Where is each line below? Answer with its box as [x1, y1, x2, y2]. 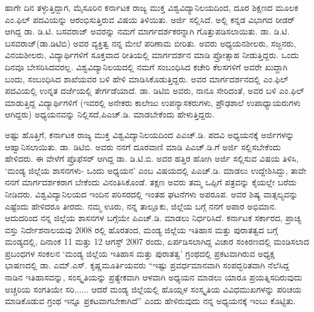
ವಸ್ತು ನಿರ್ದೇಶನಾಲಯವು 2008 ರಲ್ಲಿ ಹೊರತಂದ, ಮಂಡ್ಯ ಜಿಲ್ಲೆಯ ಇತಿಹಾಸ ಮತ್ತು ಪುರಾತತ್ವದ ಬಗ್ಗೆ [5, 223, 278, 236]
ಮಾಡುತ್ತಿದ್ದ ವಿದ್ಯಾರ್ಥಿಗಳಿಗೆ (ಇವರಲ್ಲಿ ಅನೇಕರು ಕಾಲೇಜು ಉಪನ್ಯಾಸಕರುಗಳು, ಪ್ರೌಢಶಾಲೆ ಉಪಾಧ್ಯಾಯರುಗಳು [5, 96, 301, 108]
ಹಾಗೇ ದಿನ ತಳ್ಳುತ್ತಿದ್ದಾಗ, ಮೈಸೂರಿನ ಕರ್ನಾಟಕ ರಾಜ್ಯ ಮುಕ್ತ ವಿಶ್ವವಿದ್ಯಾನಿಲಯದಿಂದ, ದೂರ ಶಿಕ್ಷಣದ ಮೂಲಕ [5, 1, 298, 13]
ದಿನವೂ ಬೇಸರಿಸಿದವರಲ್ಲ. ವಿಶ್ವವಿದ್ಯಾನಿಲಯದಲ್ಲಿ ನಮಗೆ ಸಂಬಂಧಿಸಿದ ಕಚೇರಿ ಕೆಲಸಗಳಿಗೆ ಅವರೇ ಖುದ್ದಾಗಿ [5, 60, 288, 73]
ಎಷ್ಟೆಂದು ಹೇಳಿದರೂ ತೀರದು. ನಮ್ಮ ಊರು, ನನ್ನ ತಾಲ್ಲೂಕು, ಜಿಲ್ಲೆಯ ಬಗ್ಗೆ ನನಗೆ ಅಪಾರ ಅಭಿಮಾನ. [5, 199, 277, 212]
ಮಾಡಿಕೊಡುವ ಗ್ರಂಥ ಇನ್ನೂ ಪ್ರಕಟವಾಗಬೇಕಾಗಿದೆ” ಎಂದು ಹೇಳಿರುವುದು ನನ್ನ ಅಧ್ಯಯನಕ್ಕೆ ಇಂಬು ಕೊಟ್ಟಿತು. [5, 294, 296, 307]
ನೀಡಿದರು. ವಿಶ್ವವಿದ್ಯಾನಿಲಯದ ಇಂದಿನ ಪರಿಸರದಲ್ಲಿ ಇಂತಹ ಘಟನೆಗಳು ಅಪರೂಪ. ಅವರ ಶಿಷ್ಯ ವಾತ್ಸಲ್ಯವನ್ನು [5, 187, 298, 200]
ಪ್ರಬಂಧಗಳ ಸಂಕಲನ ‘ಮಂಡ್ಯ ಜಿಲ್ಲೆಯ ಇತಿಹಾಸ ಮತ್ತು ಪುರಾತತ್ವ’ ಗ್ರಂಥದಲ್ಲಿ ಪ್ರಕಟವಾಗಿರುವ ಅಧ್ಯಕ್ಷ [5, 247, 275, 259]
